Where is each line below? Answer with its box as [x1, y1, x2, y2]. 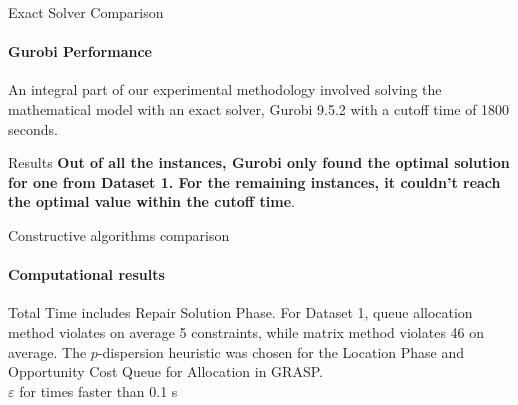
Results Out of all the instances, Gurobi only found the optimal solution [8, 152, 510, 173]
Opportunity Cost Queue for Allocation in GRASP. [8, 361, 323, 382]
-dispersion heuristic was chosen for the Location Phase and [97, 341, 465, 362]
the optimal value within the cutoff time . [8, 191, 295, 212]
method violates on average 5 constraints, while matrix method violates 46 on [8, 321, 485, 342]
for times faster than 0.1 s [19, 380, 178, 401]
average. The [8, 341, 87, 362]
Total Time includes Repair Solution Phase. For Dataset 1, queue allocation [8, 302, 473, 323]
